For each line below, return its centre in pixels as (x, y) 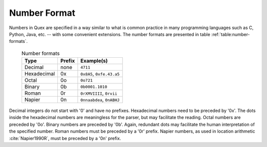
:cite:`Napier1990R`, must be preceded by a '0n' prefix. (65, 138)
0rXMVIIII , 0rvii (99, 93)
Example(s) (94, 61)
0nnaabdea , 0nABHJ (100, 100)
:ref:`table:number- (230, 34)
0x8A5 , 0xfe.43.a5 (100, 74)
